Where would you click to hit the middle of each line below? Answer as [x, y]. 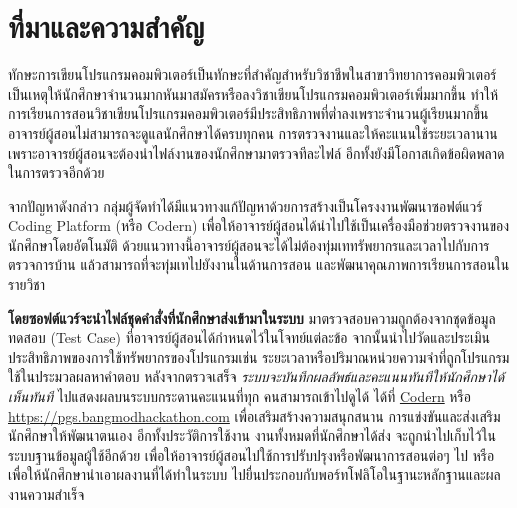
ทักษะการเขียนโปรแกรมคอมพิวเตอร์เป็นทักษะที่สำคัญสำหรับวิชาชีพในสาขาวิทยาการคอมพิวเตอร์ [252, 74]
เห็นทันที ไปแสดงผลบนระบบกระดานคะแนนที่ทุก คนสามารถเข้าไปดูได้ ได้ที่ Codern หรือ [239, 396]
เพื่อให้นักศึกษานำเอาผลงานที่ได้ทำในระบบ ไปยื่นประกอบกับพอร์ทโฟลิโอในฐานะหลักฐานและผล [254, 474]
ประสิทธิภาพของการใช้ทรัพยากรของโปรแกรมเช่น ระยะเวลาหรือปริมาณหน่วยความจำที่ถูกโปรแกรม [259, 356]
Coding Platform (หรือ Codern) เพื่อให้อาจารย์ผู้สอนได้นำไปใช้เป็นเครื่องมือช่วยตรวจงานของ [259, 225]
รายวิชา [27, 284]
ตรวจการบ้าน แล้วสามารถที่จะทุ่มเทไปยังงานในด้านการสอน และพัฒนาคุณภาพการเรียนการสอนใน [259, 264]
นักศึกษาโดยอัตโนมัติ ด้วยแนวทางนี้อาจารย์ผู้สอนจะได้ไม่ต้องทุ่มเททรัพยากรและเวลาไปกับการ [249, 244]
